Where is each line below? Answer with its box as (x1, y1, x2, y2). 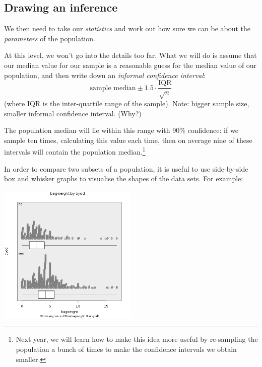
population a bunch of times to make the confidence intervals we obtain (16, 344, 237, 354)
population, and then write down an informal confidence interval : (4, 69, 206, 80)
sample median (90, 84, 136, 92)
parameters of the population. (4, 33, 95, 43)
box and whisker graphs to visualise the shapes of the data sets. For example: (4, 173, 243, 184)
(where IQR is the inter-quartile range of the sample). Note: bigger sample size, (4, 98, 249, 108)
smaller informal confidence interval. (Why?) (4, 108, 142, 118)
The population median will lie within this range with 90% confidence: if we (4, 125, 238, 135)
